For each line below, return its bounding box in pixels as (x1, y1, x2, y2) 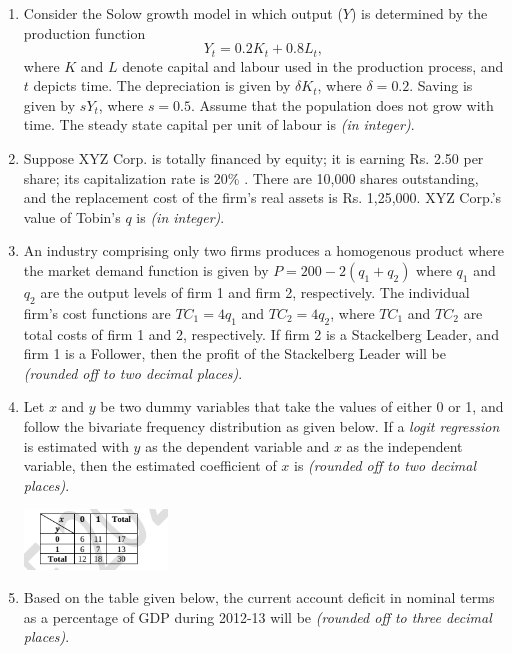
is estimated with (23, 435, 129, 456)
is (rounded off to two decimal (294, 455, 477, 476)
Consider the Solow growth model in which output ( (23, 3, 343, 23)
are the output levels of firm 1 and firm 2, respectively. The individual (40, 281, 470, 302)
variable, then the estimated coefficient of (23, 455, 277, 476)
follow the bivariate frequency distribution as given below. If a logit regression (23, 415, 500, 436)
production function (23, 22, 146, 43)
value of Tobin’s (23, 206, 121, 227)
